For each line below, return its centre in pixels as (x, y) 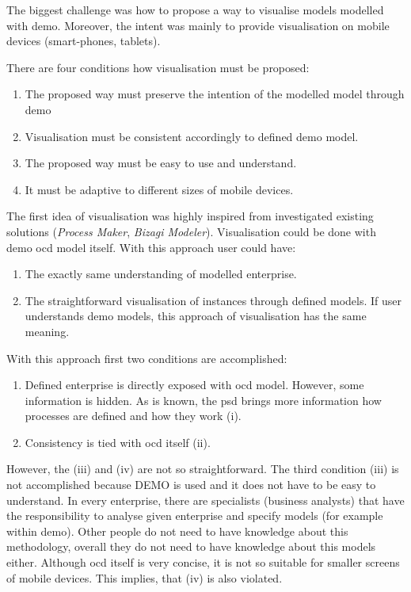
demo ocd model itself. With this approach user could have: (151, 247)
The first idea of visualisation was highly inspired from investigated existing (190, 216)
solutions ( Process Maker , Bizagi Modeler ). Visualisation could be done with (191, 231)
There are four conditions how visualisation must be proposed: (158, 67)
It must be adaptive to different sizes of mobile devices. (159, 189)
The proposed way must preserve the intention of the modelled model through (215, 94)
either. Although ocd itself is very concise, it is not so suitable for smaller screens (203, 562)
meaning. (47, 331)
